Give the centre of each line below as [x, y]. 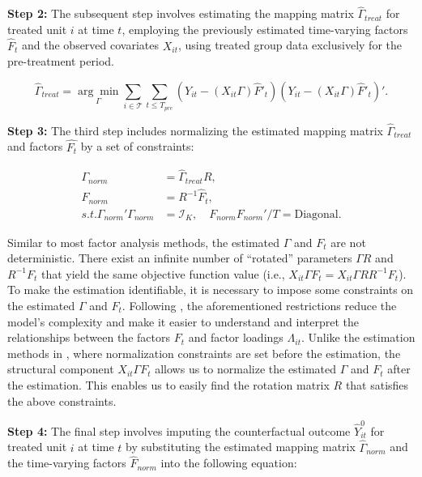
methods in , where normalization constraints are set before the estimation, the [204, 353]
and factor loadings [236, 337]
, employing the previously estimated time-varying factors [265, 29]
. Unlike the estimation [358, 337]
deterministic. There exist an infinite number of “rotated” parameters [180, 258]
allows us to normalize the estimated [246, 369]
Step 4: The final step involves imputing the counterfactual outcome [179, 430]
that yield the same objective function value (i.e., [163, 273]
